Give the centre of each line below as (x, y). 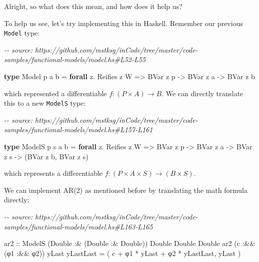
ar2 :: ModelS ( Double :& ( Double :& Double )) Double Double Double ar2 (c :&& (130, 243)
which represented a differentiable (55, 93)
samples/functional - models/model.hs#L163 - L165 (78, 226)
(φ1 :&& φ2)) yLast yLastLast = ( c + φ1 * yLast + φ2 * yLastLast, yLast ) (122, 253)
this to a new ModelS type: (45, 103)
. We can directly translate (202, 93)
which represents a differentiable (53, 173)
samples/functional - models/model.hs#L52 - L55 (75, 59)
